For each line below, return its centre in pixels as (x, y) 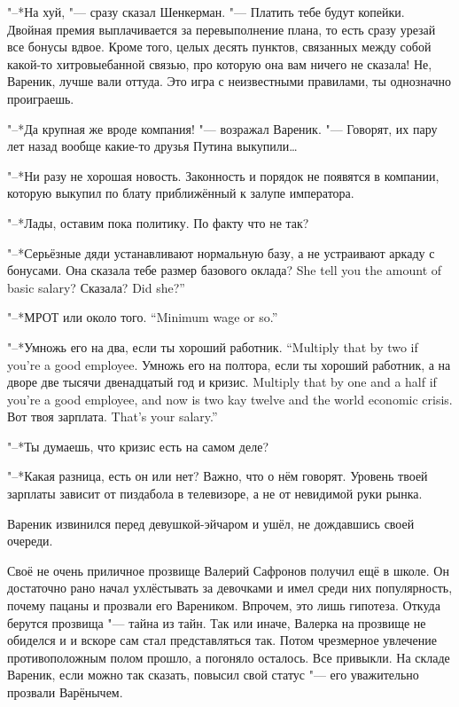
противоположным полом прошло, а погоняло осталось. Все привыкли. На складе (229, 657)
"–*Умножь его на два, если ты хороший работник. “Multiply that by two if (213, 346)
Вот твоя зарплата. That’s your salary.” (113, 416)
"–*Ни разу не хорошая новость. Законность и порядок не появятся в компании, (223, 175)
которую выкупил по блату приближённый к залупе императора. (181, 193)
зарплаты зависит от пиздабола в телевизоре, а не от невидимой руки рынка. (215, 494)
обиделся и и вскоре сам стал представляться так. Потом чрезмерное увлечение (222, 640)
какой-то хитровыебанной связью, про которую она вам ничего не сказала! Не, (220, 63)
